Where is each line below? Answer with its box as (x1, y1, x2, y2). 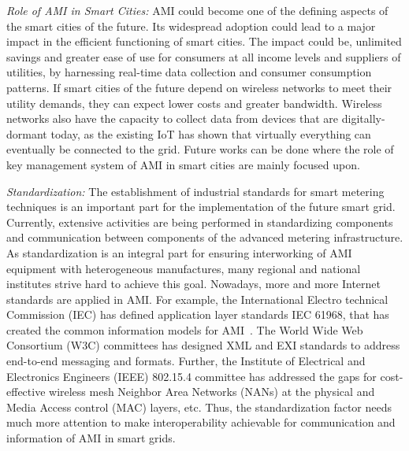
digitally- (341, 110, 385, 127)
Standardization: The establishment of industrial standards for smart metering (6, 183, 385, 199)
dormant (6, 125, 47, 142)
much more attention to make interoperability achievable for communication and (6, 414, 396, 431)
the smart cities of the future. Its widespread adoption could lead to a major (6, 17, 376, 34)
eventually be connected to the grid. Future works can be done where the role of (6, 141, 394, 157)
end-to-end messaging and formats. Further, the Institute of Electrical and (6, 353, 366, 369)
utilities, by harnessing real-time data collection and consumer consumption (6, 64, 372, 80)
